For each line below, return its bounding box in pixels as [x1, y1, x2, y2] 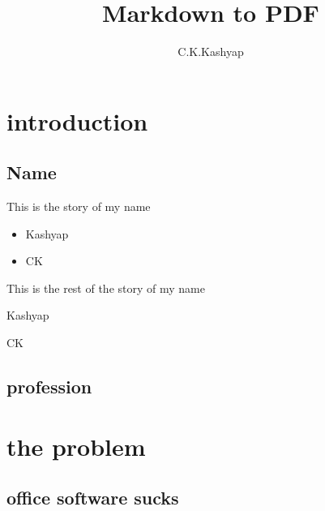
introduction [6, 104, 148, 137]
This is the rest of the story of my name [6, 279, 205, 296]
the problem [6, 429, 146, 462]
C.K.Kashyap [177, 43, 244, 60]
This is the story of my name [6, 198, 151, 215]
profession [6, 374, 92, 399]
